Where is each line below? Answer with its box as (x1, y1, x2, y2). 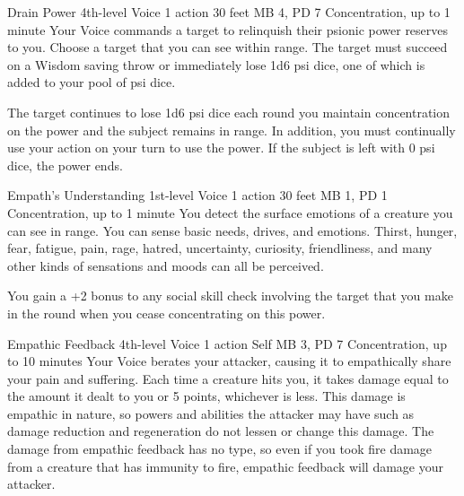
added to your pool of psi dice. (7, 73, 176, 91)
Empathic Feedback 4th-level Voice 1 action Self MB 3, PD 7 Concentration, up (7, 334, 447, 352)
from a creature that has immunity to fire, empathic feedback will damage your (7, 457, 443, 475)
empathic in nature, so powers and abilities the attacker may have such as (7, 404, 415, 422)
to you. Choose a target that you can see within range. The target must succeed (7, 38, 448, 57)
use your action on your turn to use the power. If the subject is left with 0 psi (7, 138, 435, 157)
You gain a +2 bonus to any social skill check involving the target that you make (7, 286, 453, 305)
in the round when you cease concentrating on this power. (7, 303, 326, 322)
